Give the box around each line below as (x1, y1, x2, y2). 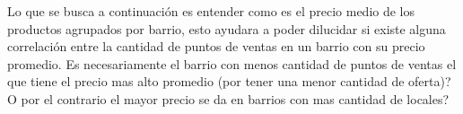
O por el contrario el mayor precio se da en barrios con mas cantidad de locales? (7, 89, 450, 108)
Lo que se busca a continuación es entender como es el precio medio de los (7, 2, 415, 20)
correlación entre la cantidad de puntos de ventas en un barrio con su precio (7, 37, 425, 56)
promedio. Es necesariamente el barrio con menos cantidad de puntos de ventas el (7, 54, 457, 73)
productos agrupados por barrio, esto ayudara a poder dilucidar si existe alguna (7, 19, 446, 38)
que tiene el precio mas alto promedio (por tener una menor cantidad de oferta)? (7, 72, 451, 91)
